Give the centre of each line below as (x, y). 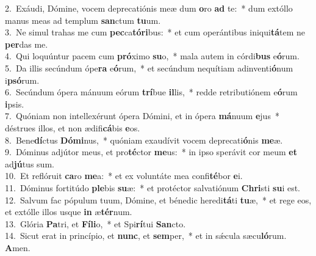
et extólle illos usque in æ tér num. (69, 212)
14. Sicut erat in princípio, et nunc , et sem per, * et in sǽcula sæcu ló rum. (146, 236)
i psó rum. (22, 80)
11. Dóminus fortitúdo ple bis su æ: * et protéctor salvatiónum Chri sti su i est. (153, 187)
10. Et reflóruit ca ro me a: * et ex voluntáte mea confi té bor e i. (124, 176)
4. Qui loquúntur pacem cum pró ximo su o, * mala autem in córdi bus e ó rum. (152, 56)
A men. (18, 247)
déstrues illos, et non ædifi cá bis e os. (73, 127)
